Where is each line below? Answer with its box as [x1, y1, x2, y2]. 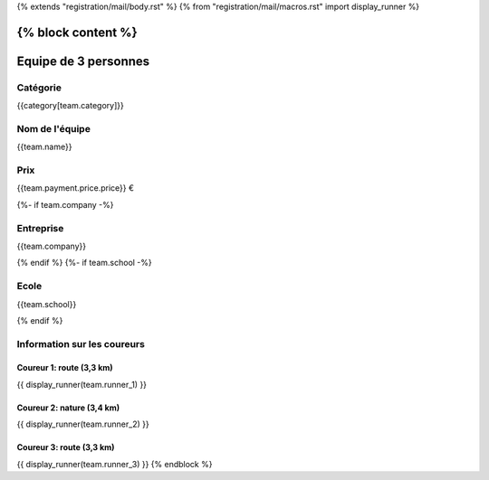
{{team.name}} [16, 141, 72, 153]
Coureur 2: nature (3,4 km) [16, 402, 120, 413]
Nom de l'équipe [16, 122, 91, 135]
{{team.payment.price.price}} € [16, 183, 135, 193]
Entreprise [16, 221, 64, 234]
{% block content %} [16, 24, 138, 40]
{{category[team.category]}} [16, 100, 124, 111]
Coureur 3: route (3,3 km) [16, 442, 115, 453]
